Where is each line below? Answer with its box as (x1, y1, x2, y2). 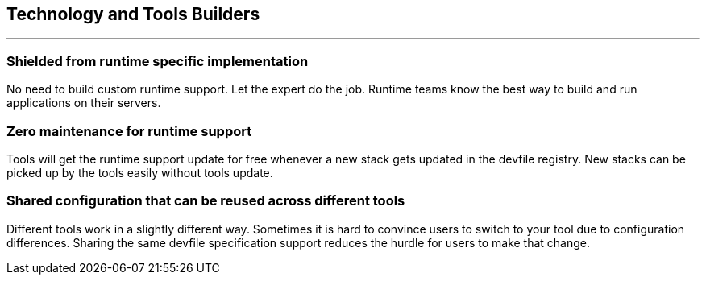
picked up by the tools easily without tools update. (6, 165, 273, 180)
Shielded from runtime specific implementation (6, 52, 309, 69)
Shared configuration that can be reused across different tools (6, 192, 405, 209)
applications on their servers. (6, 96, 161, 110)
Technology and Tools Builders (6, 4, 260, 24)
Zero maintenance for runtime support (6, 122, 252, 139)
